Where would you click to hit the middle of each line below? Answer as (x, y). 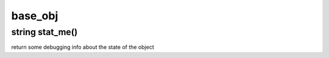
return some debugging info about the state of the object (83, 47)
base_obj (35, 16)
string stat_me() (44, 32)
